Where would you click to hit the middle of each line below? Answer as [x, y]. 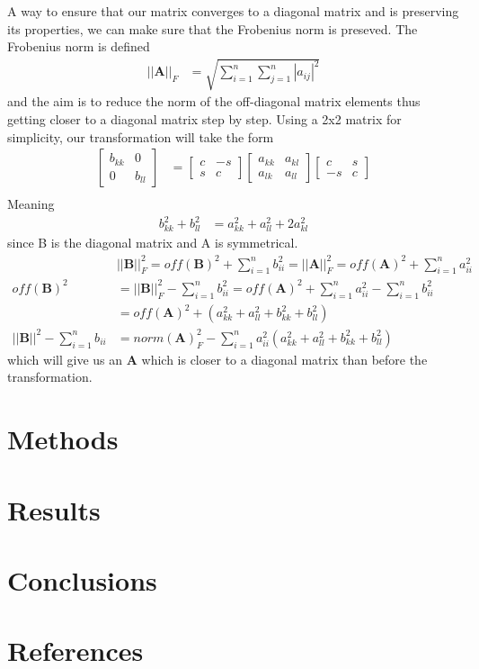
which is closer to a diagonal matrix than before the [284, 359]
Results [54, 509]
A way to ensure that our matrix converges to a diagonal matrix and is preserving [233, 11]
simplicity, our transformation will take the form [141, 136]
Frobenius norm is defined [79, 46]
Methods [63, 439]
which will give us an [65, 359]
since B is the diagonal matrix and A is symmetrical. [153, 243]
